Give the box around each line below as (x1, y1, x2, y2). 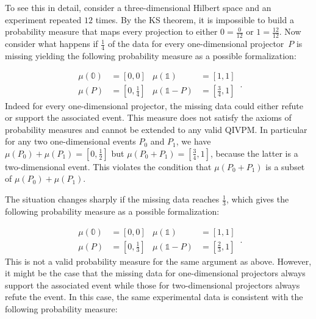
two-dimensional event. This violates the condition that (5, 160, 212, 173)
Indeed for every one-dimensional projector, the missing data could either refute (5, 99, 303, 112)
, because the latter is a (210, 146, 298, 159)
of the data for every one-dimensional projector (107, 37, 284, 50)
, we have (176, 135, 211, 148)
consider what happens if (5, 37, 98, 50)
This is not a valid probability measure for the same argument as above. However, (5, 254, 312, 267)
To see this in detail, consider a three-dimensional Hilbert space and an (5, 1, 271, 13)
